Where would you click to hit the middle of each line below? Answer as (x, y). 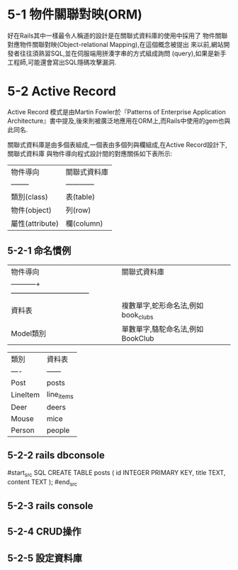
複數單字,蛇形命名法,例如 (163, 305)
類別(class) (29, 197)
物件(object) (31, 210)
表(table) (80, 197)
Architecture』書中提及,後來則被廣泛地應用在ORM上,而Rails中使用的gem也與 (119, 121)
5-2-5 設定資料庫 (45, 558)
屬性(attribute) (35, 223)
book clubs (137, 315)
